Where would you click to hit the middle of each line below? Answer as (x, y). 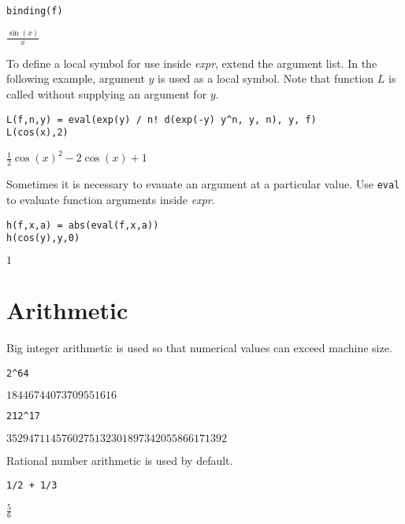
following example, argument (76, 78)
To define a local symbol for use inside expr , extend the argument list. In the (192, 63)
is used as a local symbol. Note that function (266, 78)
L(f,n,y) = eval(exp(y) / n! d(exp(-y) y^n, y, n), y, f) (162, 119)
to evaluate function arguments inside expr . (111, 199)
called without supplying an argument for (107, 94)
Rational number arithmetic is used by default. (120, 460)
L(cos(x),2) (37, 133)
